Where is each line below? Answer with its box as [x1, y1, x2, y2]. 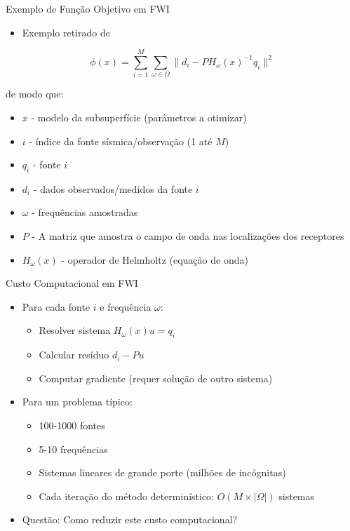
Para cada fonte [22, 299, 90, 314]
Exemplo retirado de [22, 25, 110, 39]
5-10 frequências [39, 441, 108, 456]
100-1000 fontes [39, 418, 105, 433]
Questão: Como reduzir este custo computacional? [22, 512, 238, 527]
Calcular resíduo [39, 347, 109, 362]
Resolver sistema [39, 323, 111, 337]
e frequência [100, 299, 152, 314]
